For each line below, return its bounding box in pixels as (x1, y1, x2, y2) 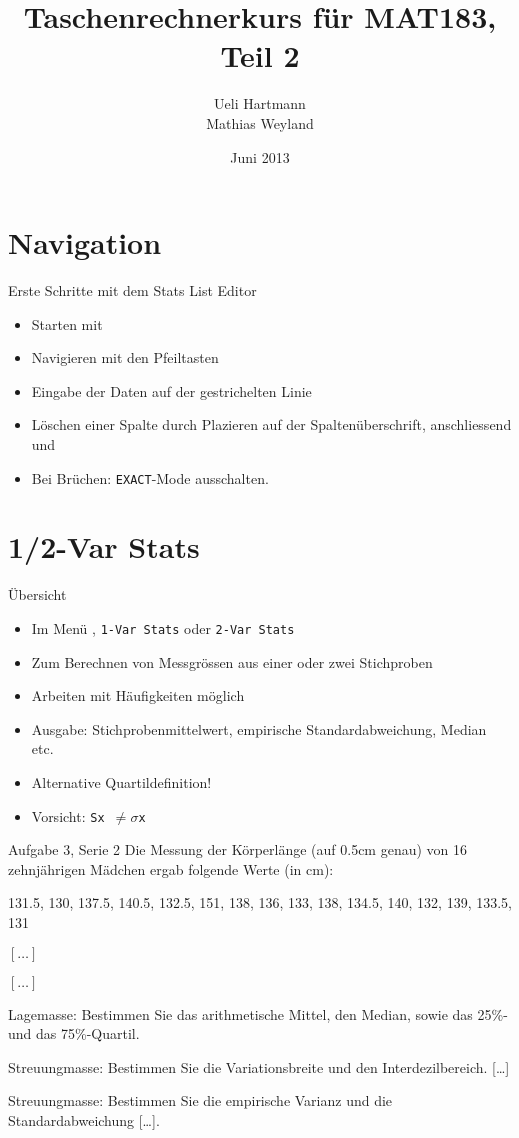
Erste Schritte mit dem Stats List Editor (8, 280, 257, 301)
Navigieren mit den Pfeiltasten (31, 347, 219, 368)
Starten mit (31, 313, 103, 334)
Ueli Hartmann (214, 93, 306, 114)
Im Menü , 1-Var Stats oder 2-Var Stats (31, 617, 295, 638)
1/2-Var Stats (8, 526, 200, 567)
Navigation (8, 222, 162, 263)
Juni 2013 (230, 146, 290, 167)
